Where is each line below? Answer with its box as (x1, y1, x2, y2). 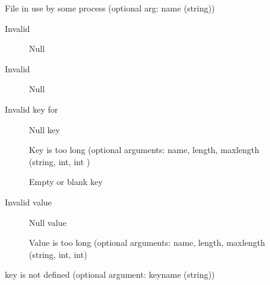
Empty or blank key (29, 175, 103, 188)
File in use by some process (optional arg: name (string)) (5, 2, 215, 14)
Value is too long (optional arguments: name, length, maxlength (29, 236, 265, 249)
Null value (29, 216, 67, 228)
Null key (29, 123, 60, 136)
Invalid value (5, 195, 52, 208)
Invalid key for (5, 102, 58, 115)
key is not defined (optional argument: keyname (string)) (5, 268, 215, 281)
